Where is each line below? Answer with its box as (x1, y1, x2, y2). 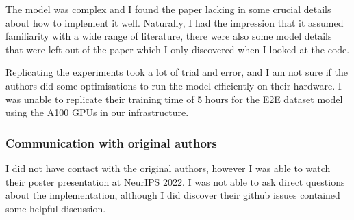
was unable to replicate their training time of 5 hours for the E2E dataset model (5, 92, 343, 106)
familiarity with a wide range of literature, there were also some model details (5, 29, 332, 43)
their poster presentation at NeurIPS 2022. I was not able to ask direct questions (5, 174, 345, 189)
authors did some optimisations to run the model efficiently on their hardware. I (5, 78, 342, 92)
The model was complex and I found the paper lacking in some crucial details (5, 2, 331, 16)
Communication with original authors (5, 134, 217, 151)
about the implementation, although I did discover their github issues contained (5, 188, 340, 202)
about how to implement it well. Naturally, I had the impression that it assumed (5, 15, 344, 29)
